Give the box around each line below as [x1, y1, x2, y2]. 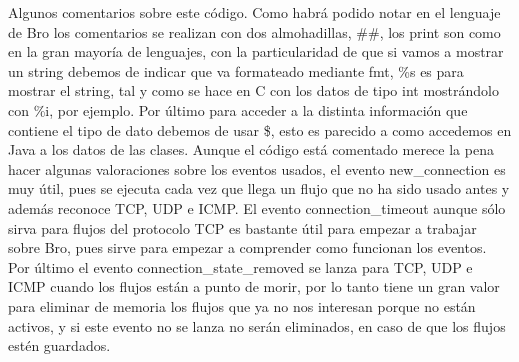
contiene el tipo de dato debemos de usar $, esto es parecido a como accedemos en [8, 119, 512, 140]
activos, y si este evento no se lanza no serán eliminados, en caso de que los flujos [8, 315, 506, 336]
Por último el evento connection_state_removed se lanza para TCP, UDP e [8, 256, 473, 277]
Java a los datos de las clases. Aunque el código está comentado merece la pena [8, 139, 494, 160]
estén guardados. [8, 335, 111, 356]
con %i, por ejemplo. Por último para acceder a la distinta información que [8, 99, 468, 120]
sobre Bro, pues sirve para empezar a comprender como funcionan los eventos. [8, 237, 487, 258]
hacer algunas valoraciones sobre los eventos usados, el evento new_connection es [8, 158, 506, 179]
